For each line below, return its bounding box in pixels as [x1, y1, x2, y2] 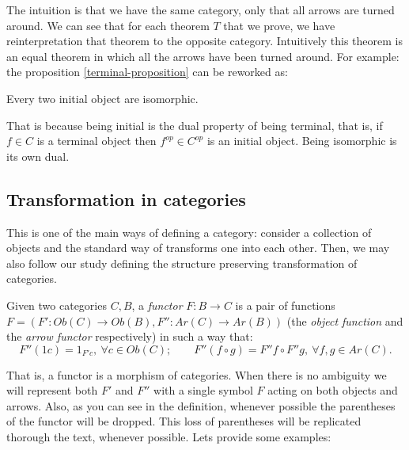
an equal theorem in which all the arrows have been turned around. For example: [6, 48, 400, 64]
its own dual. [6, 147, 70, 164]
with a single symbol [153, 382, 253, 399]
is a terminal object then [36, 132, 157, 149]
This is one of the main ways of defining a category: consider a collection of [6, 223, 372, 240]
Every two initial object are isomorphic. [6, 90, 199, 106]
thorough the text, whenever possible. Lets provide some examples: [6, 429, 331, 445]
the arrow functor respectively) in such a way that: [6, 328, 253, 345]
